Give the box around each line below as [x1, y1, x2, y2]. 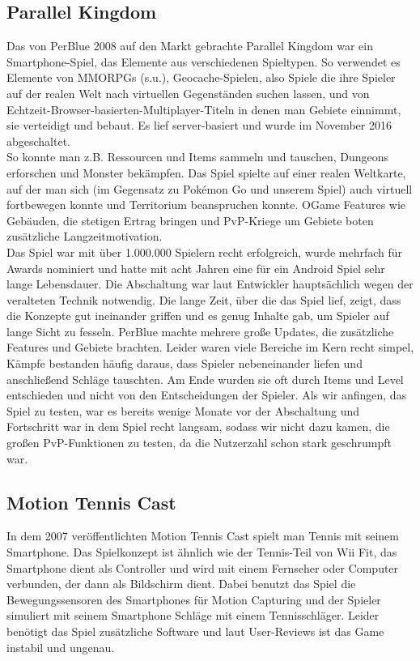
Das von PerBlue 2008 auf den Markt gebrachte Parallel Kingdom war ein [6, 37, 373, 54]
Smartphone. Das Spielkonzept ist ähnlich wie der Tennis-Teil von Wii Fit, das [6, 544, 397, 561]
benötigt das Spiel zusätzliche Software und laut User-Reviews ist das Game [6, 623, 384, 639]
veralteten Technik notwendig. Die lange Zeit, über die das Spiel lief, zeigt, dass [6, 291, 401, 308]
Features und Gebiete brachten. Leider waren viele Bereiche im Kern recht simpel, [6, 339, 414, 356]
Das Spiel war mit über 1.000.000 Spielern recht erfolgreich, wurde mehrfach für [6, 243, 403, 260]
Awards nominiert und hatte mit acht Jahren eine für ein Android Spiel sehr [6, 259, 385, 276]
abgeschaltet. [6, 132, 71, 149]
